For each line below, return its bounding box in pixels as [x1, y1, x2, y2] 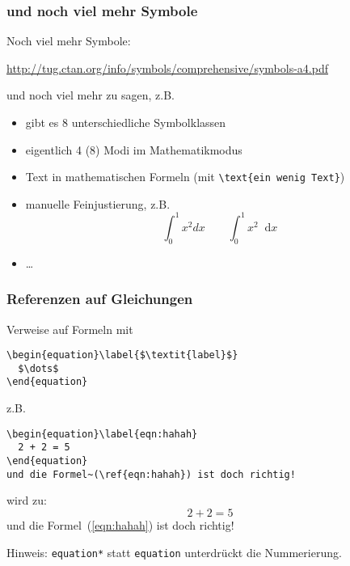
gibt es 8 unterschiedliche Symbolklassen [25, 114, 226, 130]
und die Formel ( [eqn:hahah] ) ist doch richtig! [6, 516, 234, 533]
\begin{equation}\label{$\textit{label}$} [6, 349, 238, 361]
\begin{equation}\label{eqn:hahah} [6, 428, 198, 440]
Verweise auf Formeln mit [6, 320, 133, 337]
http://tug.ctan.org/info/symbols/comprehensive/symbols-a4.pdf [6, 59, 328, 76]
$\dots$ [18, 362, 59, 374]
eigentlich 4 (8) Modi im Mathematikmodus [25, 141, 242, 158]
